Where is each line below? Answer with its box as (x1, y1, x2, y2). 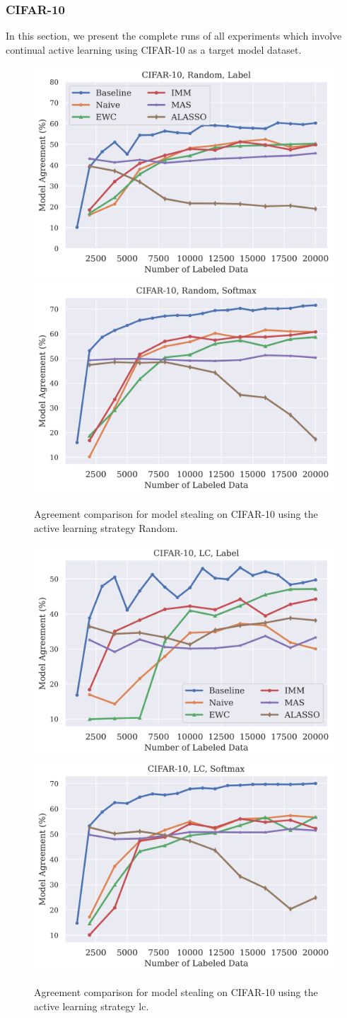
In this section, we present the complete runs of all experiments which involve (6, 28, 342, 43)
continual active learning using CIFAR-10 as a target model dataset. (6, 42, 302, 57)
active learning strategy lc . (34, 998, 149, 1013)
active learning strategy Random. (34, 520, 178, 535)
